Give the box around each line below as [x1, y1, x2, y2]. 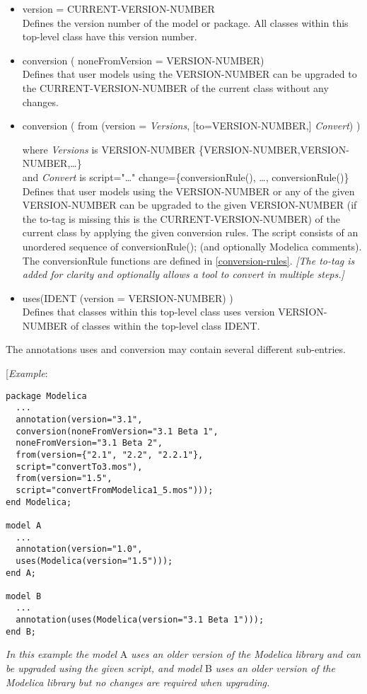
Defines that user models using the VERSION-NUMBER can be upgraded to [22, 66, 357, 81]
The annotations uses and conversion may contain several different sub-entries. [6, 342, 346, 357]
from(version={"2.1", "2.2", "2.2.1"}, [16, 449, 204, 460]
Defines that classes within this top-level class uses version [22, 304, 275, 319]
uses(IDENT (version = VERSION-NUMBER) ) [22, 290, 233, 305]
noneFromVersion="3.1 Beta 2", [16, 438, 163, 449]
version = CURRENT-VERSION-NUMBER [22, 1, 215, 16]
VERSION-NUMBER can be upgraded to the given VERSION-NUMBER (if [22, 197, 357, 212]
